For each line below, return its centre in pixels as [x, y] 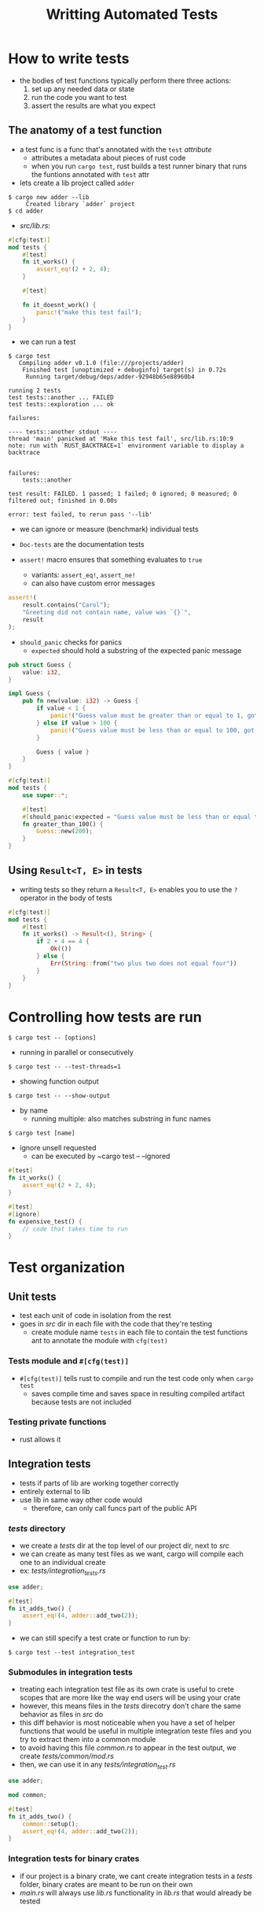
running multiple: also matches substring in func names [121, 1119]
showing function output [59, 1081]
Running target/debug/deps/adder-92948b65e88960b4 [110, 377]
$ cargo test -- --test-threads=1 [65, 1067]
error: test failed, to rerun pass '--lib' [81, 515]
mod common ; [27, 1796]
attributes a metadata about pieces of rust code [108, 157]
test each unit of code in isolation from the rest [95, 1316]
